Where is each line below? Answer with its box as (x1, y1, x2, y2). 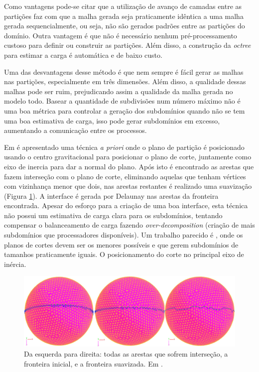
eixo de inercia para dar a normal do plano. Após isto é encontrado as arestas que (4, 161, 254, 171)
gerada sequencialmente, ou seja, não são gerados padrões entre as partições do (4, 20, 245, 31)
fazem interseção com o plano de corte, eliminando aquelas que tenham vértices (4, 171, 246, 181)
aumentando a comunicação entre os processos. (4, 125, 147, 135)
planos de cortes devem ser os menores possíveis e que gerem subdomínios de (4, 239, 239, 249)
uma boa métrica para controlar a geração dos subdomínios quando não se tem (4, 105, 245, 116)
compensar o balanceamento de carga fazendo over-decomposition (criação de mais (4, 220, 255, 230)
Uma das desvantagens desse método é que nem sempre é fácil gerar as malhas (4, 66, 244, 77)
